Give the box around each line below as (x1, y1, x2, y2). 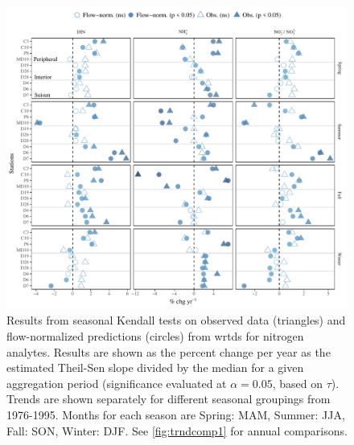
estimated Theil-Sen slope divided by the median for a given (6, 359, 304, 376)
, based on (272, 374, 323, 391)
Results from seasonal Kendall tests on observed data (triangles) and (6, 312, 346, 329)
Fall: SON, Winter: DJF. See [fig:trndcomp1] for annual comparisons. (6, 422, 348, 439)
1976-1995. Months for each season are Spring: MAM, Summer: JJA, (6, 406, 345, 423)
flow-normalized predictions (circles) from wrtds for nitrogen (6, 327, 304, 344)
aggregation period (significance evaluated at (6, 374, 227, 391)
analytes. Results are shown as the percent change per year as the (6, 343, 331, 360)
